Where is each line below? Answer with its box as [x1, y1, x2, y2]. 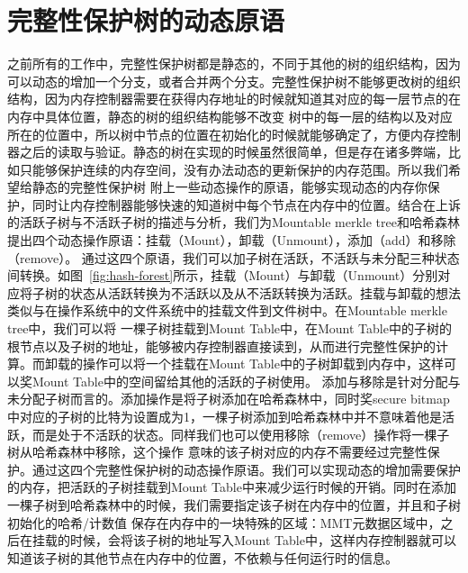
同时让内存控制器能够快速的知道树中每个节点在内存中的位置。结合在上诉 [31, 195, 461, 214]
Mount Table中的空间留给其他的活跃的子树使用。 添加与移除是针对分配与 [31, 371, 461, 390]
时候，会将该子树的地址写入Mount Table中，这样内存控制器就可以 [69, 531, 456, 550]
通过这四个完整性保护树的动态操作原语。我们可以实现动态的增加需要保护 [31, 459, 461, 478]
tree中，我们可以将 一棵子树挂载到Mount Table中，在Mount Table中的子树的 [7, 319, 452, 338]
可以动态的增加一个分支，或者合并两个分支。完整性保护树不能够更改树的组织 [7, 71, 461, 90]
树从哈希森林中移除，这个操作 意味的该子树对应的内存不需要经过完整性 [7, 442, 427, 461]
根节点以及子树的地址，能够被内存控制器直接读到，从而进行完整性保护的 [7, 336, 436, 355]
